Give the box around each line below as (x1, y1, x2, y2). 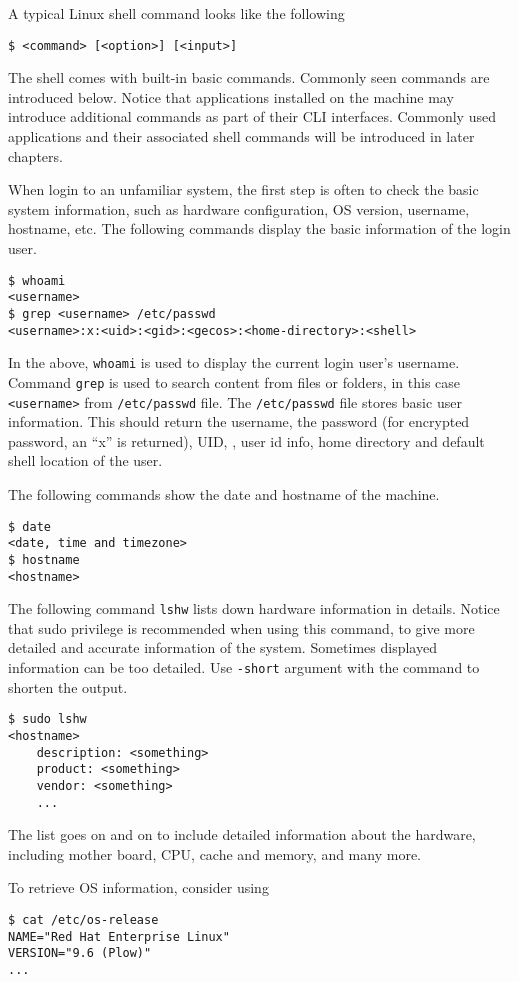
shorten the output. (8, 676, 128, 697)
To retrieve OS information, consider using (8, 877, 269, 898)
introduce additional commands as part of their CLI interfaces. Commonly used (8, 106, 496, 127)
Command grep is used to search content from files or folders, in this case (8, 371, 461, 392)
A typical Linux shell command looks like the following (8, 3, 345, 23)
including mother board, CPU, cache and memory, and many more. (8, 843, 421, 864)
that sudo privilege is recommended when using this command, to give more (8, 617, 475, 638)
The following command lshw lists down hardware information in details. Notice (8, 598, 500, 619)
